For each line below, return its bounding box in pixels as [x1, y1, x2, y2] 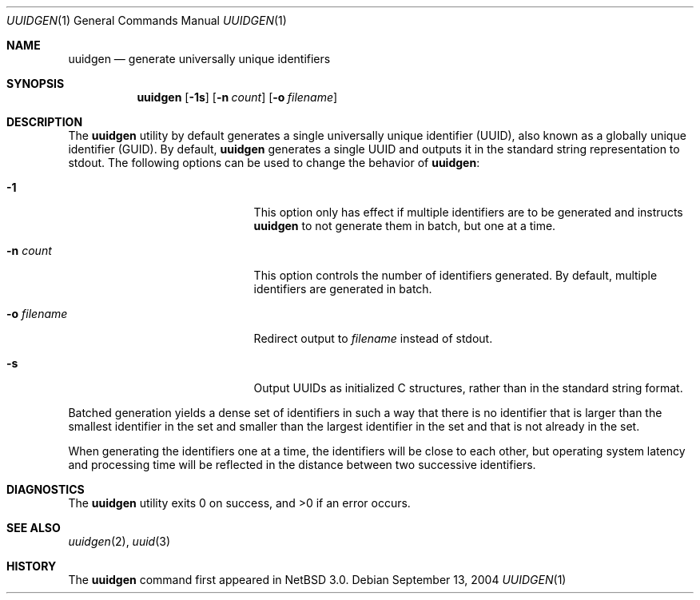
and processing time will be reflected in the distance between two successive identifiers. [68, 458, 536, 471]
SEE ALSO [6, 521, 61, 534]
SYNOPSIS [6, 77, 65, 90]
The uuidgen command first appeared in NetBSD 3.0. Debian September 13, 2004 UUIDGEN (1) [68, 573, 567, 586]
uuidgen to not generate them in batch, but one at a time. [253, 219, 556, 232]
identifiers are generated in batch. [253, 282, 432, 296]
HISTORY [6, 559, 57, 573]
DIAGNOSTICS [6, 483, 85, 496]
